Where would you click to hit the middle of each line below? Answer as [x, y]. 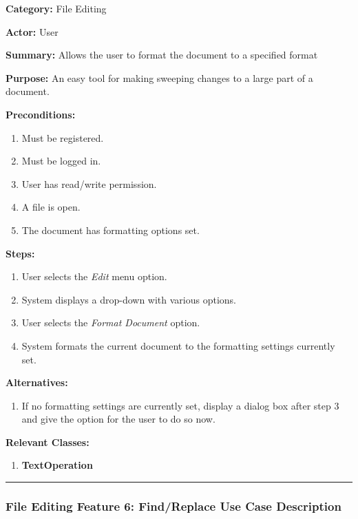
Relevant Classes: [48, 442]
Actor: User [32, 31]
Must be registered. [63, 137]
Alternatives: [37, 382]
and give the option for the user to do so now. [118, 419]
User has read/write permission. [89, 183]
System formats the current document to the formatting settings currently [178, 345]
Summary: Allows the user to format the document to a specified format [162, 55]
